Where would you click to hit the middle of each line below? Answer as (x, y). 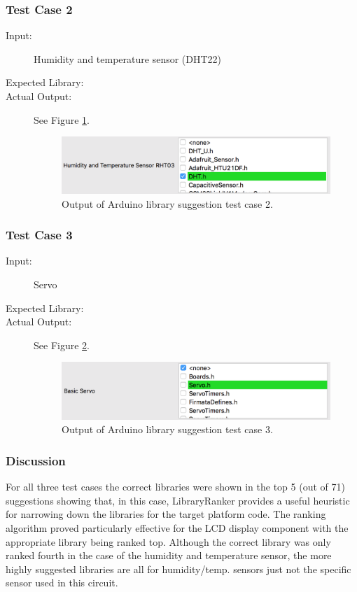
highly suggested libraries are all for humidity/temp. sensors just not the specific (178, 569)
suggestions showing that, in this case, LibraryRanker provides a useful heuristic (178, 500)
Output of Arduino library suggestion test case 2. (167, 203)
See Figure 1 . (62, 119)
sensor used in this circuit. (62, 583)
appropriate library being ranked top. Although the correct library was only (168, 541)
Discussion (36, 460)
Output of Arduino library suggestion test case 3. (167, 429)
